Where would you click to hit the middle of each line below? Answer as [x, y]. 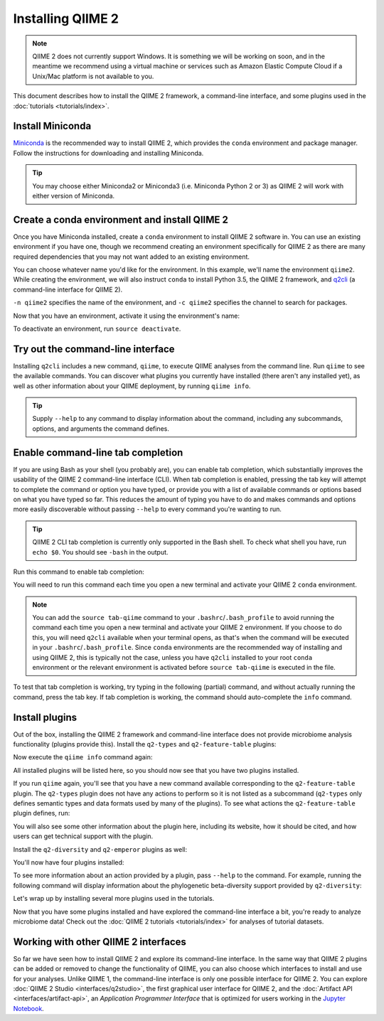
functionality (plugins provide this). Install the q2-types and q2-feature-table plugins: [145, 744]
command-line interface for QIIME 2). [68, 289]
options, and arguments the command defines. [101, 428]
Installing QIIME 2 [66, 18]
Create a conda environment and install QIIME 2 [121, 219]
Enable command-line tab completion [98, 453]
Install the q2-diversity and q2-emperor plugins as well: [100, 849]
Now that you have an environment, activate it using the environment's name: [127, 316]
